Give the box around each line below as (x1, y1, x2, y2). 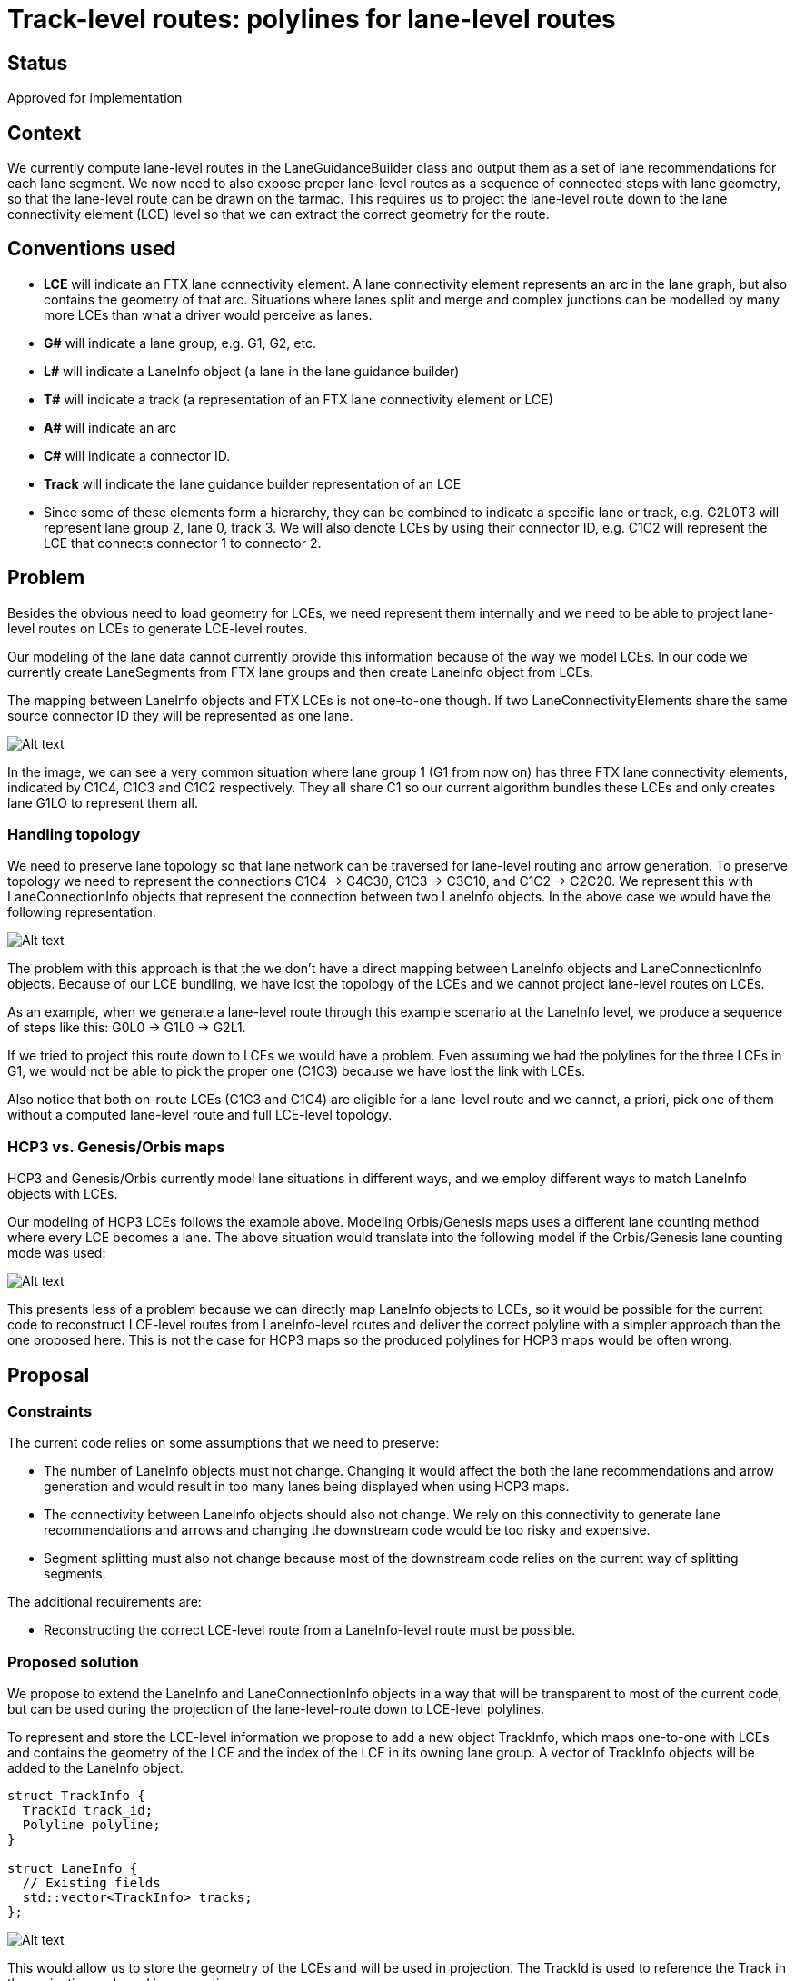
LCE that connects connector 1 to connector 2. (44, 534, 322, 551)
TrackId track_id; (22, 1803, 154, 1818)
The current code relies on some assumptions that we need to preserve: (7, 1435, 440, 1451)
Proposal (7, 1363, 90, 1387)
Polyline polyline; (22, 1817, 161, 1833)
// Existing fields (22, 1876, 161, 1891)
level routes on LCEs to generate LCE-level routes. (7, 620, 308, 636)
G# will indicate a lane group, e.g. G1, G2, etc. (44, 334, 316, 351)
